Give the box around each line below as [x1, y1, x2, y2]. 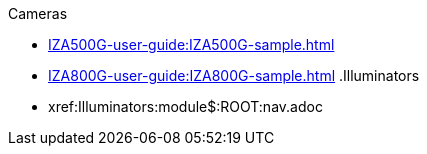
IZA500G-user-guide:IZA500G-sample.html [48, 36, 335, 53]
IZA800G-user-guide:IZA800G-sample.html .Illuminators [48, 67, 420, 84]
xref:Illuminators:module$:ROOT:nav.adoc [48, 98, 323, 115]
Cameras [8, 5, 68, 22]
